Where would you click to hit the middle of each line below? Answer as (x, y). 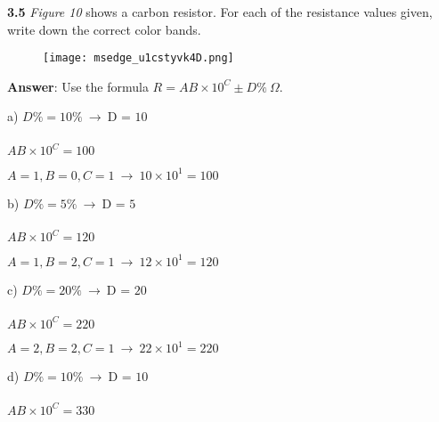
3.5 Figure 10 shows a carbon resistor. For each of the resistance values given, (220, 12)
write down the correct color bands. (104, 29)
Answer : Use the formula (78, 86)
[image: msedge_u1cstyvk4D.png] (138, 58)
